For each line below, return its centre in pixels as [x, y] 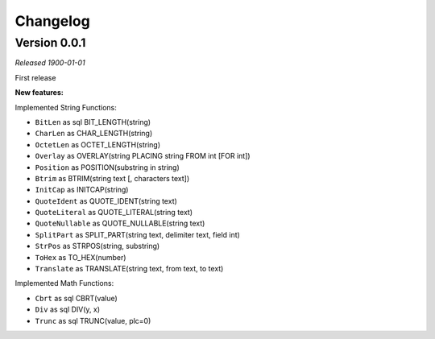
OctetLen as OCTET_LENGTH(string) [98, 144]
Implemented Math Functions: [64, 283]
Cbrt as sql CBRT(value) [77, 298]
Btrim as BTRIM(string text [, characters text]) [112, 178]
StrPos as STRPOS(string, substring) [97, 246]
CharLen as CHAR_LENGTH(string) [94, 134]
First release [35, 77]
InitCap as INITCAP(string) [82, 190]
